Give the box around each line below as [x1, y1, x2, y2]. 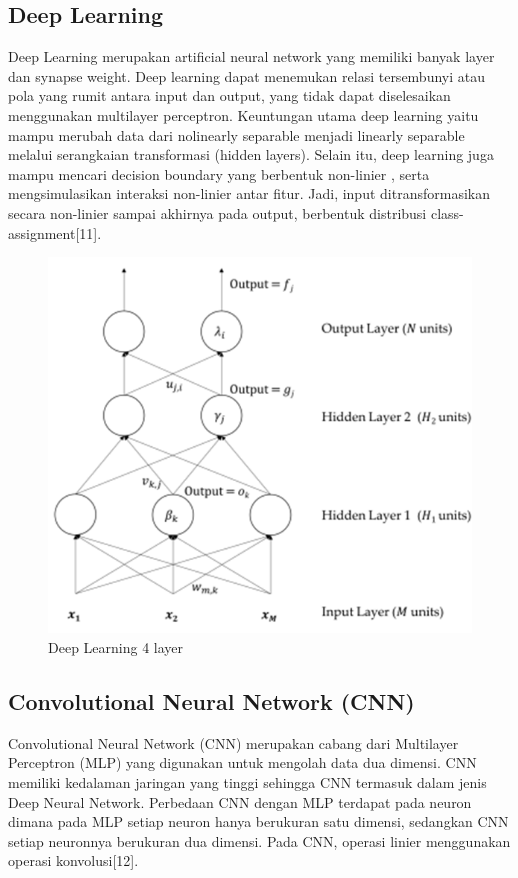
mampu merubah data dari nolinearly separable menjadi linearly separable [8, 124, 465, 145]
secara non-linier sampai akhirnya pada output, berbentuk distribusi [8, 202, 427, 223]
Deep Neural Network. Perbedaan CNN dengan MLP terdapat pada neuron [8, 791, 472, 812]
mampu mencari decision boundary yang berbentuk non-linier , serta [8, 163, 430, 184]
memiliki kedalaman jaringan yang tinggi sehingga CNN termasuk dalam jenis [8, 772, 487, 793]
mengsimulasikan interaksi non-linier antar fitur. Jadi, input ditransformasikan [8, 183, 490, 204]
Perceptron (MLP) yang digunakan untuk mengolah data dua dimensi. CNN [8, 752, 477, 773]
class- [430, 202, 464, 223]
